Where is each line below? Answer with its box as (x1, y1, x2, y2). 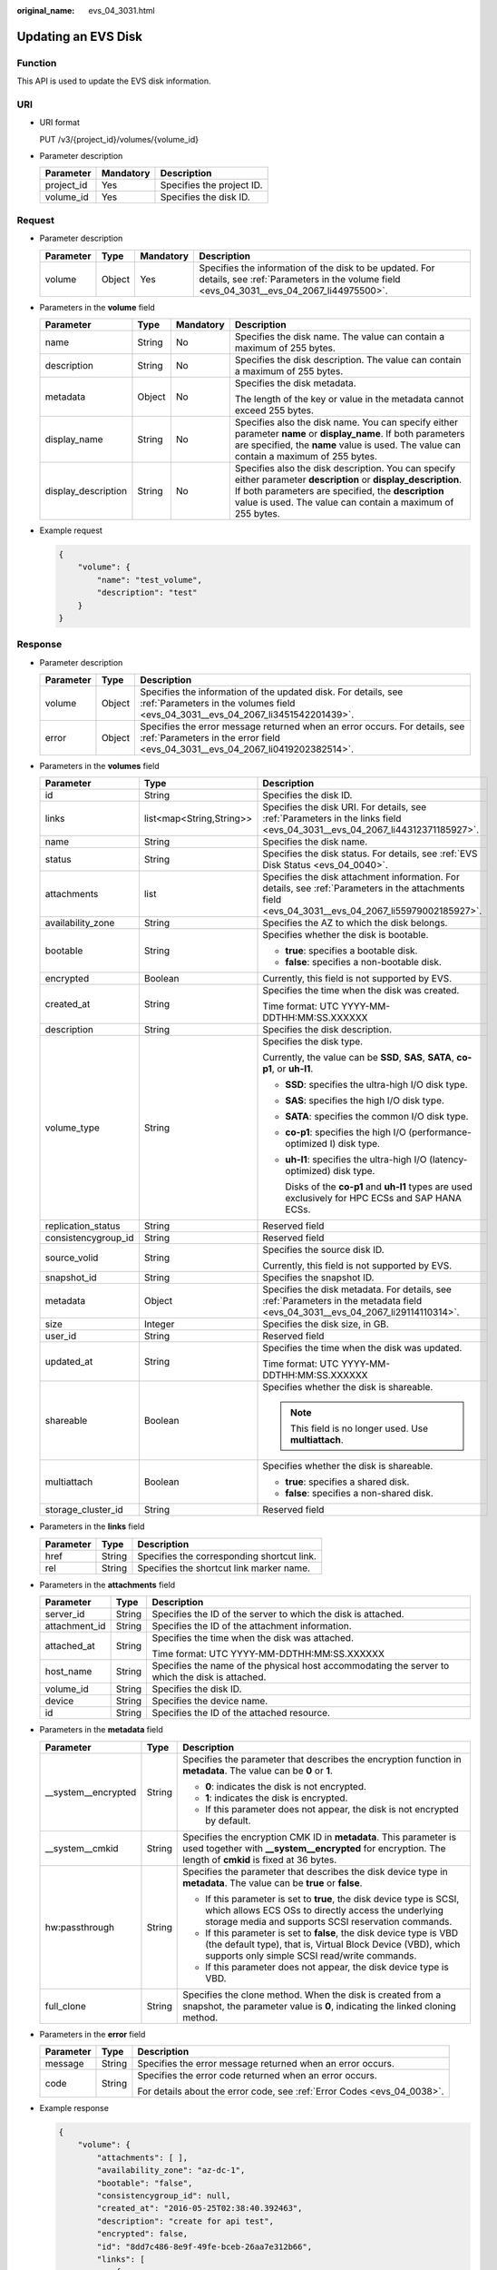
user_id (44, 1330, 77, 1343)
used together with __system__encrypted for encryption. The (182, 1841, 446, 1854)
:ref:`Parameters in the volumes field (140, 697, 296, 710)
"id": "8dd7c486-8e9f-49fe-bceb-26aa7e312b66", (96, 2241, 313, 2252)
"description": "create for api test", (96, 2216, 274, 2226)
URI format (39, 117, 81, 128)
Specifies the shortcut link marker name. (137, 1562, 311, 1574)
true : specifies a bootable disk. (285, 944, 418, 957)
